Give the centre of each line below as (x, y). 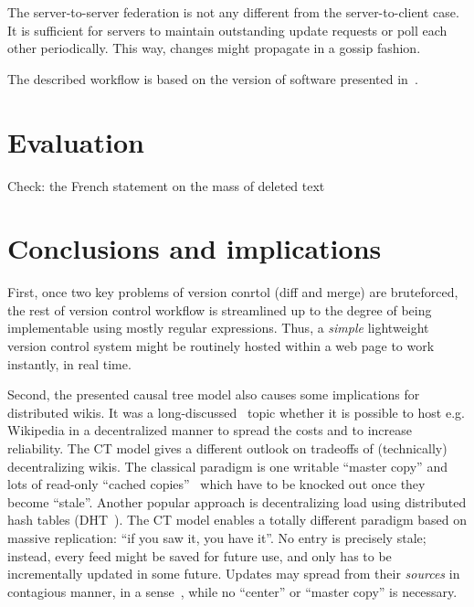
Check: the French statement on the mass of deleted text (166, 185)
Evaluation (76, 141)
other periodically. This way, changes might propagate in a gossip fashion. (214, 48)
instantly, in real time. (69, 363)
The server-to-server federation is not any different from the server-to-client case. (233, 12)
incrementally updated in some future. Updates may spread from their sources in (234, 574)
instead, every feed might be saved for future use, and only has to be (200, 555)
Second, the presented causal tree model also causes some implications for (214, 394)
